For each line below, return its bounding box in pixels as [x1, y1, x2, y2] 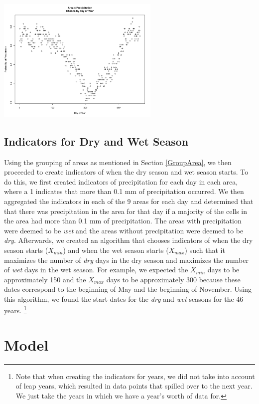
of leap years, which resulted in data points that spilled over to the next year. [15, 381, 253, 391]
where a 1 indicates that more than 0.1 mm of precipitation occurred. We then [4, 186, 244, 197]
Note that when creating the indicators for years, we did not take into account [15, 371, 255, 381]
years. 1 [4, 304, 27, 316]
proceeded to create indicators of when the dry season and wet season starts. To [4, 167, 249, 177]
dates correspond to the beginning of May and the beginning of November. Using [4, 284, 252, 294]
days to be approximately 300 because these [106, 274, 241, 284]
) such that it [184, 244, 225, 255]
